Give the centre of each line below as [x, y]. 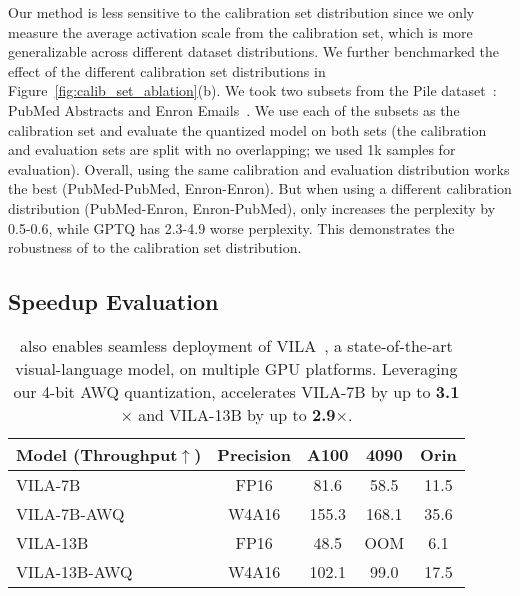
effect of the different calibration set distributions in [167, 70]
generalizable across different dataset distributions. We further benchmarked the [254, 51]
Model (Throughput [97, 454]
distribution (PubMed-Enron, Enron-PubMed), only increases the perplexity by [252, 207]
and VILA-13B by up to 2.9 [237, 414]
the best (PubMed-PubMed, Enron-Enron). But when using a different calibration [260, 188]
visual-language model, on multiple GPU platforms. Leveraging [236, 368]
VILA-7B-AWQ [70, 513]
